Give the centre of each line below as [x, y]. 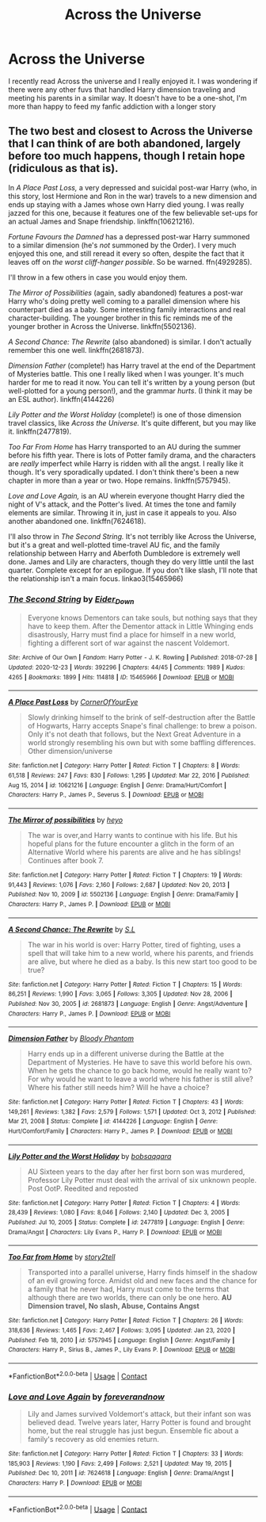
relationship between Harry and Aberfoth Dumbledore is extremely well [124, 553]
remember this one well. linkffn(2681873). [76, 350]
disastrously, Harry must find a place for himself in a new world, [131, 635]
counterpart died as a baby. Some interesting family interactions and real [127, 309]
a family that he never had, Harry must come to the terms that [128, 1289]
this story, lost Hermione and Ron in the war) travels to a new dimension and [133, 196]
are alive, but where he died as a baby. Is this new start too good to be [142, 962]
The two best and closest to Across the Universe [131, 131]
